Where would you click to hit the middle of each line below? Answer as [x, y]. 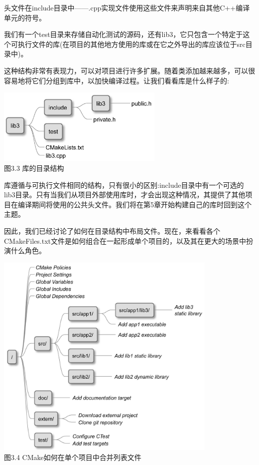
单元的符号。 [25, 17]
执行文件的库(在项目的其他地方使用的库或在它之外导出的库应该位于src [131, 44]
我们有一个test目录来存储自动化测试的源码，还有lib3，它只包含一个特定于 [124, 34]
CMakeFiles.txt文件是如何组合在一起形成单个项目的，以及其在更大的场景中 [125, 240]
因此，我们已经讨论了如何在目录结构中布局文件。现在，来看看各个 [112, 231]
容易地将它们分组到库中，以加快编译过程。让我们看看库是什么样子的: [117, 80]
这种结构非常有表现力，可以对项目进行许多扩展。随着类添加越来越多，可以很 [129, 70]
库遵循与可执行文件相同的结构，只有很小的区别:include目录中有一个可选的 [124, 185]
